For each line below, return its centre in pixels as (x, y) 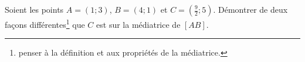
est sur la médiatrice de (138, 24)
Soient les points (34, 9)
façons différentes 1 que (45, 23)
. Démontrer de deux (250, 9)
